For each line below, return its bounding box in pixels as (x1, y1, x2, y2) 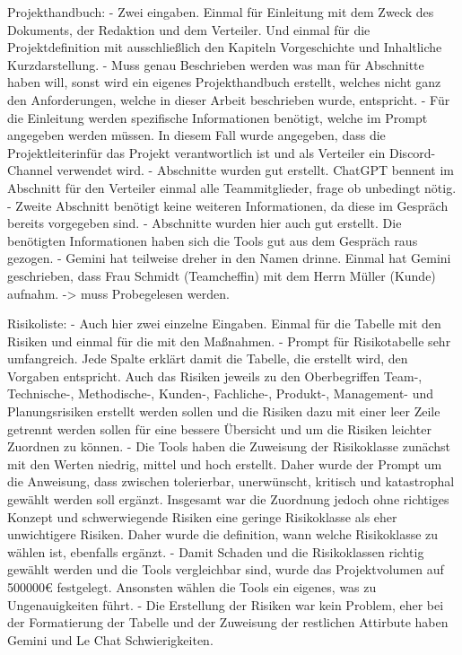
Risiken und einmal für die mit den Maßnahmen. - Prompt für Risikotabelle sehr (7, 331, 451, 350)
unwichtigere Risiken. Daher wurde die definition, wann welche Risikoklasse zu (7, 525, 439, 544)
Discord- (389, 143, 436, 162)
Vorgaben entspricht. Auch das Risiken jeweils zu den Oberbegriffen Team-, (7, 366, 423, 385)
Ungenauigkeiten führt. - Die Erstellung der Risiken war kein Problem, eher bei (7, 595, 444, 614)
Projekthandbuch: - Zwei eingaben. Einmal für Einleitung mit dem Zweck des (7, 3, 434, 21)
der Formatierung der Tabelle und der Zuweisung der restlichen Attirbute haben (7, 613, 449, 632)
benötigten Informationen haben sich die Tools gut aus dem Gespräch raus (7, 231, 418, 249)
